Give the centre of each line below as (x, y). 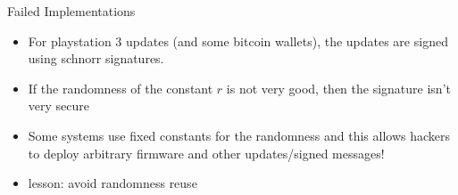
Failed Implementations (71, 11)
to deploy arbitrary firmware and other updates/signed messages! (206, 153)
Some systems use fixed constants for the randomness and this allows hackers (239, 135)
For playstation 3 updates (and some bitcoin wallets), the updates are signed (238, 41)
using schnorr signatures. (96, 58)
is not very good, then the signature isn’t (338, 88)
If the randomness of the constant (121, 88)
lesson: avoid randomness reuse (112, 183)
